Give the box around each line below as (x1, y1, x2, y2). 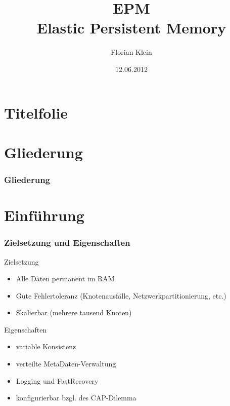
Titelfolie (4, 102, 68, 123)
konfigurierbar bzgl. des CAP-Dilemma (16, 392, 136, 403)
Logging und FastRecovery (16, 375, 99, 386)
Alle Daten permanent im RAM (16, 273, 115, 284)
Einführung (4, 205, 84, 226)
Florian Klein (111, 47, 152, 57)
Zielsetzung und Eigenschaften (4, 236, 130, 249)
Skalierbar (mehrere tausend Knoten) (16, 307, 132, 318)
